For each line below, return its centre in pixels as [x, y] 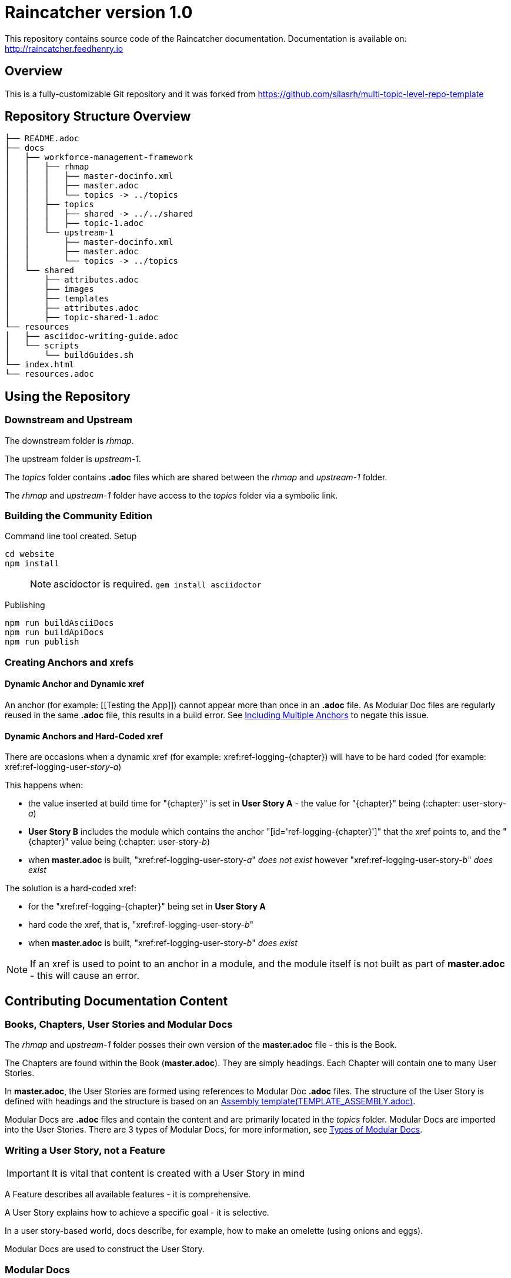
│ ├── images [49, 289]
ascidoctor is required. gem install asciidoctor [158, 584]
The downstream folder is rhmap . [69, 440]
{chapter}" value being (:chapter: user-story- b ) [119, 842]
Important [28, 1174]
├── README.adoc [42, 139]
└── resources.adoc [49, 374]
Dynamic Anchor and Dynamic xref [75, 684]
